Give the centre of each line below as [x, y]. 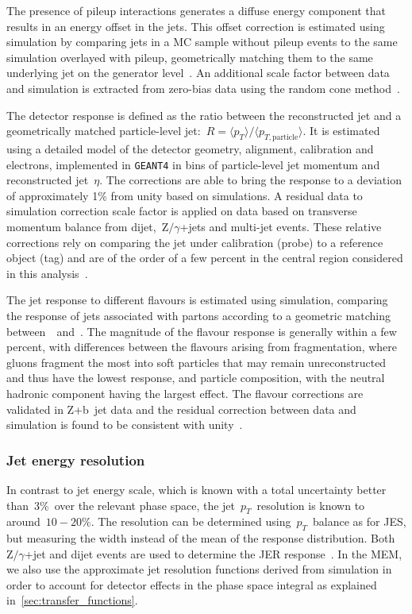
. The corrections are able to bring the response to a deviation [250, 180]
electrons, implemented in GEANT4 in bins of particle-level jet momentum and [193, 164]
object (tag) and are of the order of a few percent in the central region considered [205, 258]
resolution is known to [311, 505]
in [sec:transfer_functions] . [72, 600]
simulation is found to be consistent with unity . [125, 425]
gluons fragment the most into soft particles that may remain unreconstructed [196, 362]
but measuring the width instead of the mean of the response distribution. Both [201, 538]
